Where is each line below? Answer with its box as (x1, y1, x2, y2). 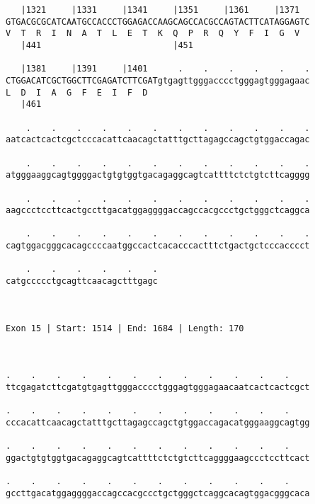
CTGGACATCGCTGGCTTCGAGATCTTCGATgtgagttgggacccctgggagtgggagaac (6, 75, 310, 86)
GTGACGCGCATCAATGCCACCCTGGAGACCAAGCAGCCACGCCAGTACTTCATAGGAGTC (6, 16, 310, 27)
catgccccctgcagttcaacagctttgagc (6, 276, 158, 287)
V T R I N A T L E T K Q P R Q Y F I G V (6, 28, 300, 39)
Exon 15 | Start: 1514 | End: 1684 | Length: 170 (6, 323, 244, 333)
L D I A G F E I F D (6, 87, 148, 98)
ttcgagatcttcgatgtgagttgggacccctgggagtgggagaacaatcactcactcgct (6, 382, 310, 392)
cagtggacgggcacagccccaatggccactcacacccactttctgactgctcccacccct (6, 241, 310, 251)
